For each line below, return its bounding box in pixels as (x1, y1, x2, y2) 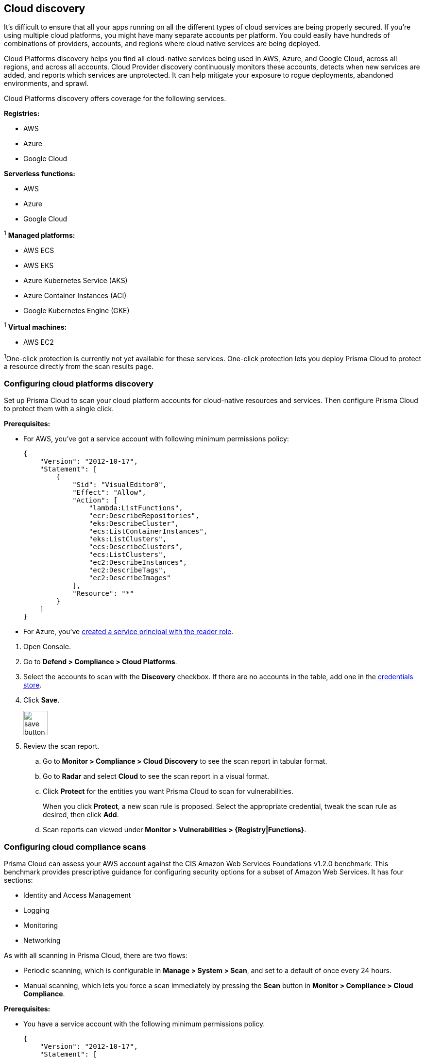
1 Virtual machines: (4, 321, 67, 331)
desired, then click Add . (43, 810, 119, 819)
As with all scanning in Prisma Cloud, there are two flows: (4, 951, 188, 959)
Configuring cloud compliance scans (4, 841, 146, 852)
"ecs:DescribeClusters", (88, 543, 183, 551)
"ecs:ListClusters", (88, 551, 167, 559)
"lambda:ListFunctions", (88, 504, 183, 512)
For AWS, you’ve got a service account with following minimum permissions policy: (23, 435, 289, 443)
